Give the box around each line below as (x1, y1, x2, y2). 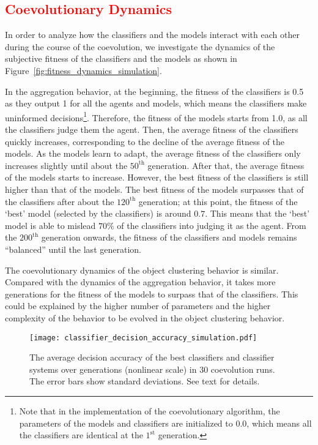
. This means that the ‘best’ (205, 207, 310, 220)
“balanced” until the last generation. (5, 242, 141, 255)
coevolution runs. (210, 362, 275, 375)
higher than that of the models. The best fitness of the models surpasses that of (5, 182, 304, 195)
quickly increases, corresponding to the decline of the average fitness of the (5, 135, 285, 148)
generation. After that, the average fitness (147, 159, 305, 171)
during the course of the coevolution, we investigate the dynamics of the (5, 40, 275, 53)
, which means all (246, 416, 312, 429)
